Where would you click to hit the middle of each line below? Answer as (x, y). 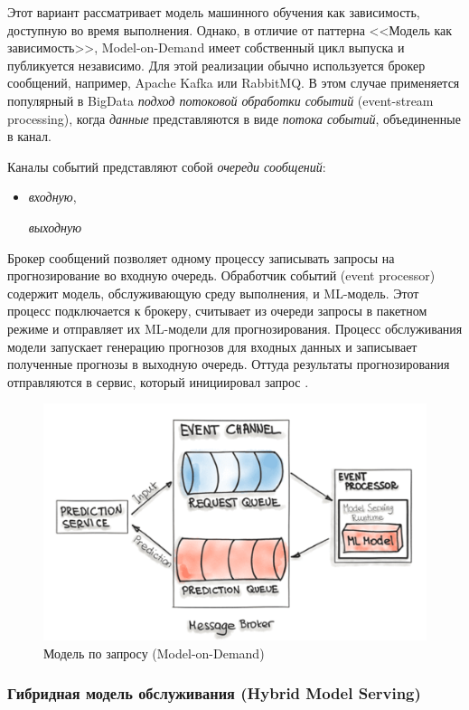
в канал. (29, 136)
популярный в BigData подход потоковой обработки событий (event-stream (220, 100)
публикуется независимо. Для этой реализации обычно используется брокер (216, 65)
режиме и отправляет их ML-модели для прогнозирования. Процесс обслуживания (235, 328)
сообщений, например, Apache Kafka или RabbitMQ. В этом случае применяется (234, 83)
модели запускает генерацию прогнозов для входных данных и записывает (212, 346)
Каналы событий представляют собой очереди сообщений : (167, 166)
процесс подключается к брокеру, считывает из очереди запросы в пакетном (217, 311)
